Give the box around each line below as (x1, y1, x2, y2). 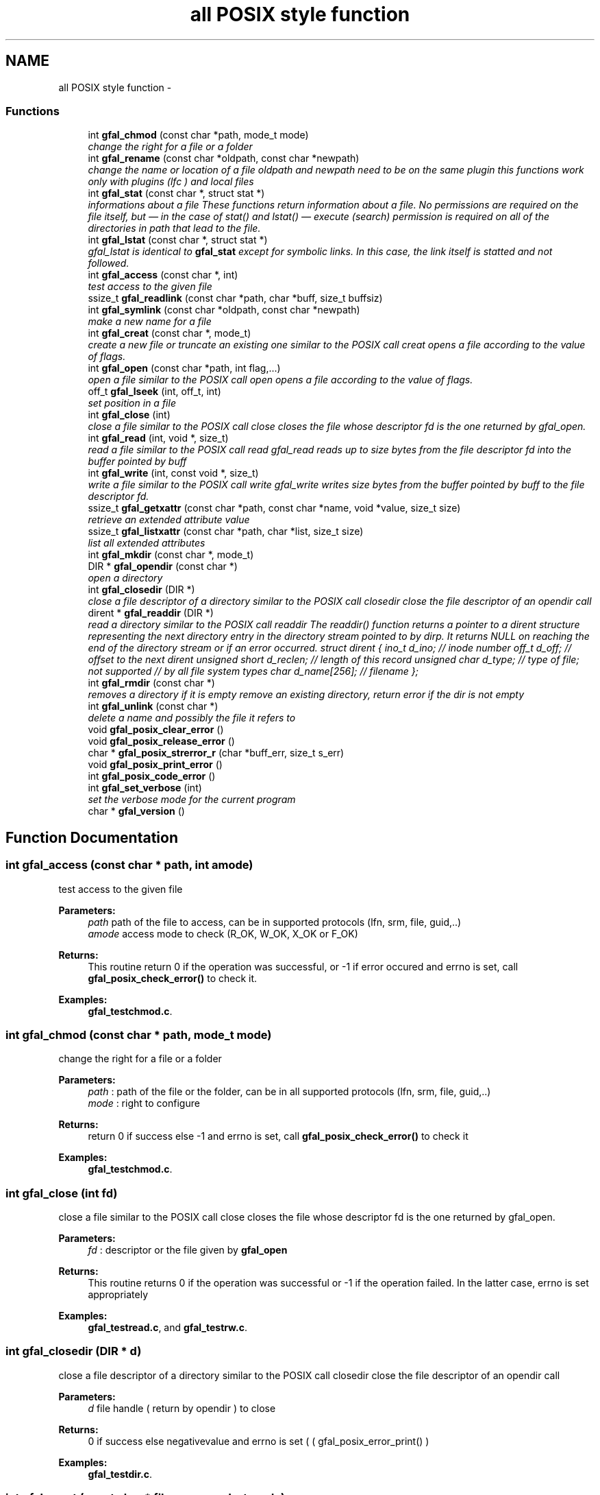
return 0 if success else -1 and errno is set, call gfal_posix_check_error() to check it (88, 1130, 468, 1143)
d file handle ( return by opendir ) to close (88, 1402, 276, 1414)
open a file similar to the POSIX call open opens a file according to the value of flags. (88, 374, 473, 386)
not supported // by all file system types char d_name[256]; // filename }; (88, 665, 418, 678)
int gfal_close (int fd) (5, 1186, 118, 1200)
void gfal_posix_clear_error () (88, 723, 224, 736)
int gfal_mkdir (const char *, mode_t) (88, 549, 254, 561)
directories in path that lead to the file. (88, 222, 261, 235)
